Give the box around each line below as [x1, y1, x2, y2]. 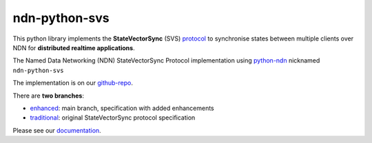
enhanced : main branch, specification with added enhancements [30, 104, 215, 112]
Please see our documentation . [12, 126, 101, 134]
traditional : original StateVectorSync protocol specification [30, 113, 196, 122]
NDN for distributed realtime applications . [12, 43, 135, 52]
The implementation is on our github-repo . [12, 79, 134, 87]
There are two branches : [12, 91, 85, 100]
